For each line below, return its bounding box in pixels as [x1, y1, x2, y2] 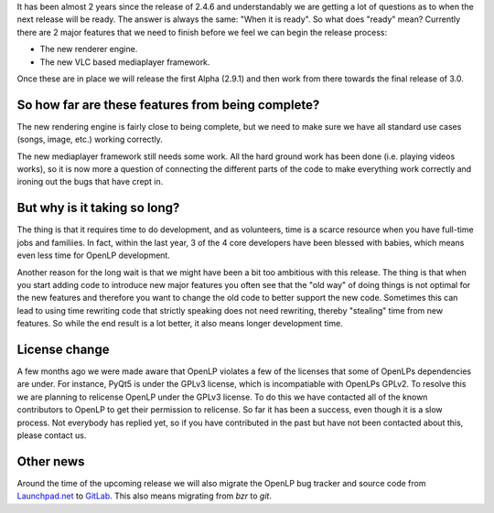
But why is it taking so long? [16, 200, 180, 216]
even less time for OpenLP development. [16, 250, 171, 261]
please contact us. [16, 430, 87, 441]
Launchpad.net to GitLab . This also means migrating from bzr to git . [16, 490, 272, 502]
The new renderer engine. [39, 44, 138, 55]
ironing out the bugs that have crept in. [16, 176, 164, 187]
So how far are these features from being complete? [16, 97, 320, 112]
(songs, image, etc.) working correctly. [16, 134, 164, 145]
